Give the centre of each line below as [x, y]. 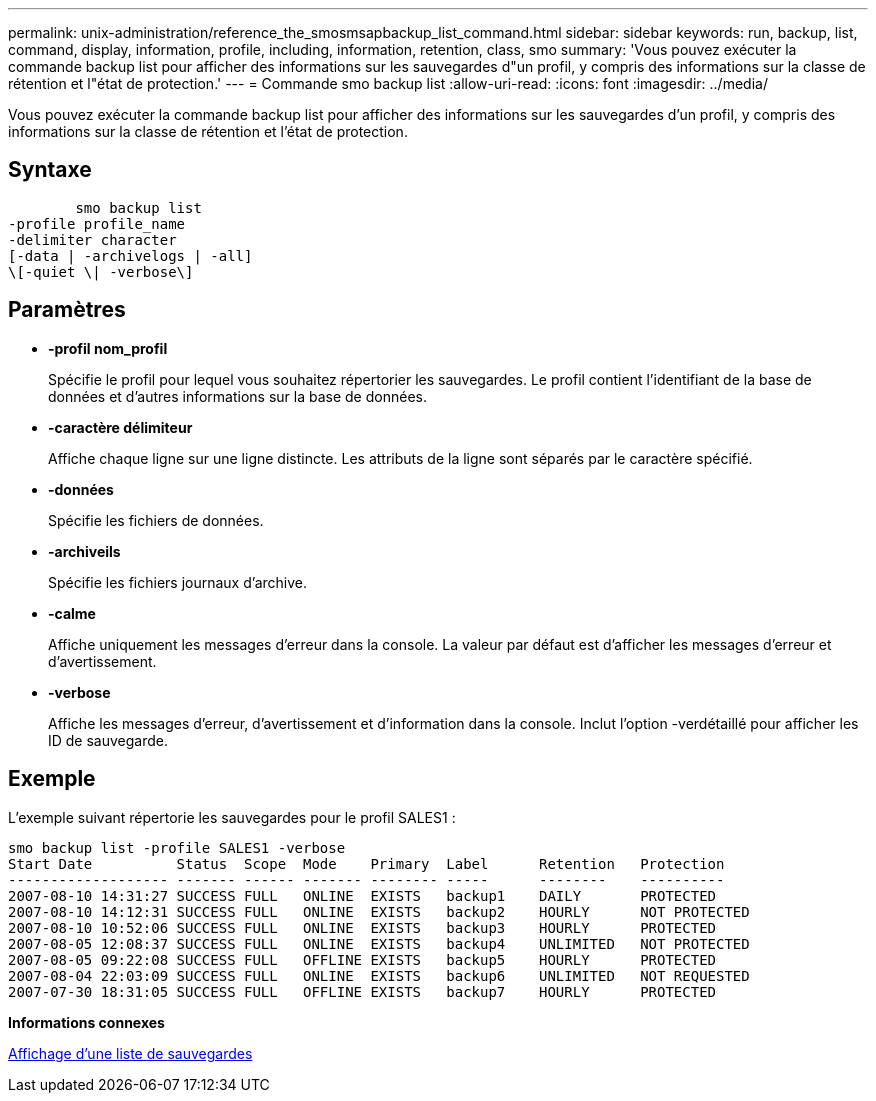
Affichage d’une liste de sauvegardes [130, 1053]
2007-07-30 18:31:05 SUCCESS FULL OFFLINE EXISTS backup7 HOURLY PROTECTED [362, 991]
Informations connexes [86, 1022]
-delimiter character [92, 239]
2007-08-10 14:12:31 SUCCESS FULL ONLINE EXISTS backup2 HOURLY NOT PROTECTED [379, 911]
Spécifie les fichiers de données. [156, 520]
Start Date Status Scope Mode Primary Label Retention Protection [366, 863]
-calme [72, 613]
